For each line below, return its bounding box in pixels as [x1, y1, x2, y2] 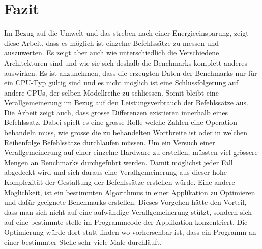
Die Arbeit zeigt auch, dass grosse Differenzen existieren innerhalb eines [4, 107, 228, 117]
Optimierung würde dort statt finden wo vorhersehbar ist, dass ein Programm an [4, 227, 256, 237]
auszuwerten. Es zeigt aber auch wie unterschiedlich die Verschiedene [4, 47, 219, 58]
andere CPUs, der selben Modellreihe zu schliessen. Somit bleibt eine [4, 87, 219, 98]
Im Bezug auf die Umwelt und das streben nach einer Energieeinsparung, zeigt [4, 27, 249, 38]
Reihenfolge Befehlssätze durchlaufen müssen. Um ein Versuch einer [4, 137, 215, 147]
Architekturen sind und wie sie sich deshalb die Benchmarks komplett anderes [4, 57, 247, 68]
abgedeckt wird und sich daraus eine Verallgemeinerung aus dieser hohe [4, 167, 227, 177]
